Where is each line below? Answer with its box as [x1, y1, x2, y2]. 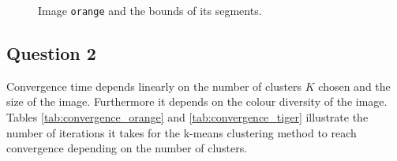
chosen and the [318, 77, 391, 94]
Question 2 [6, 41, 96, 66]
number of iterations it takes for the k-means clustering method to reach [6, 124, 357, 140]
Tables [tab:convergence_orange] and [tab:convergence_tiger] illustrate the [6, 109, 369, 125]
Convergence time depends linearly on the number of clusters [6, 77, 302, 94]
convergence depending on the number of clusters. [6, 140, 248, 156]
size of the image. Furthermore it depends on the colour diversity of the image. [6, 93, 388, 110]
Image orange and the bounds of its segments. [38, 2, 262, 18]
